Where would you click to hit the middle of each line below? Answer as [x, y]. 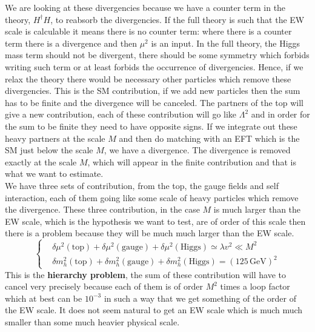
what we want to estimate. [54, 174]
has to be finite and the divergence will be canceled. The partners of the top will [154, 102]
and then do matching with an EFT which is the [209, 138]
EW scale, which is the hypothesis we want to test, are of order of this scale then [155, 221]
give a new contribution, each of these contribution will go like [121, 114]
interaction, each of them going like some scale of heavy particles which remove [152, 197]
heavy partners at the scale [55, 138]
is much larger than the [257, 209]
